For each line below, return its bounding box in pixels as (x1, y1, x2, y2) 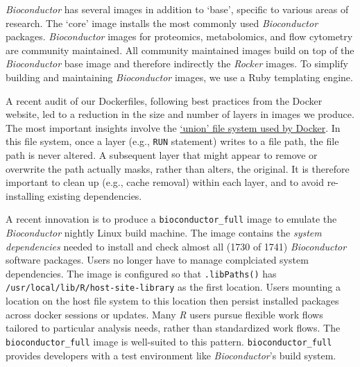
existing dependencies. (47, 188, 142, 203)
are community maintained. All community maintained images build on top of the (6, 42, 354, 57)
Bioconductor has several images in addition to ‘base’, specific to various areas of (6, 2, 349, 16)
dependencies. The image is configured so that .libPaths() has (6, 266, 277, 280)
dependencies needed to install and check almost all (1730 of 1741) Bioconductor (6, 239, 347, 253)
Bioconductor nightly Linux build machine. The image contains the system (6, 225, 322, 240)
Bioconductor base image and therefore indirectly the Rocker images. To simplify (6, 56, 348, 71)
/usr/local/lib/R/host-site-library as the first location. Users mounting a (6, 280, 341, 294)
